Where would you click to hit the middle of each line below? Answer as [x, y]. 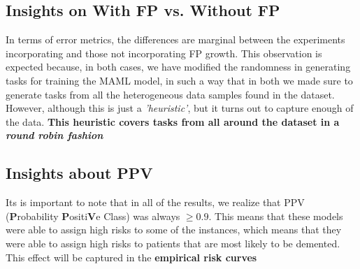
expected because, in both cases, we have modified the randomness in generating [178, 67]
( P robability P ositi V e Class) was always [93, 216]
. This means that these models [276, 216]
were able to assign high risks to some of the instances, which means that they [174, 230]
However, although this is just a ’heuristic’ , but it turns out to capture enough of [180, 108]
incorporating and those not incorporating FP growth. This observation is [164, 53]
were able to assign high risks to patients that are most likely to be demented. [173, 243]
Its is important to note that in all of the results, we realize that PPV [155, 202]
